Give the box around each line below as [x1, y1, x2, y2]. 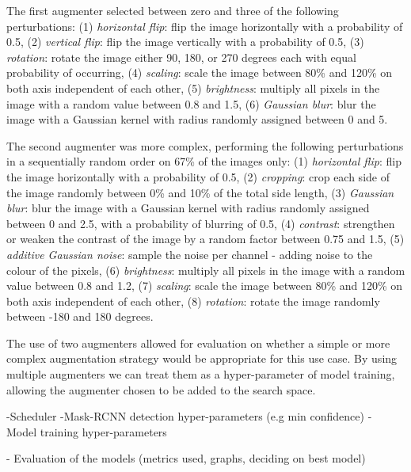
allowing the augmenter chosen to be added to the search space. [6, 381, 316, 398]
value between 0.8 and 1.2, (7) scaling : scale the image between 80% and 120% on [6, 277, 403, 294]
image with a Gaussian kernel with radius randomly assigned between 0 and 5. [6, 111, 388, 128]
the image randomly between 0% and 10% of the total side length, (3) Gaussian [6, 184, 394, 200]
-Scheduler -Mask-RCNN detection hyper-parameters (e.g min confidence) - [6, 408, 372, 424]
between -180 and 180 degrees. [6, 308, 154, 325]
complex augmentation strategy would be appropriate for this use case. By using [6, 350, 398, 367]
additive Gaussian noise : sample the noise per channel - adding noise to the [6, 246, 373, 262]
